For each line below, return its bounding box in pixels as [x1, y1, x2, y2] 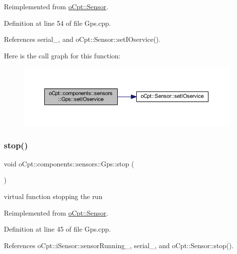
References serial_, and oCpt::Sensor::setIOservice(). [4, 34, 161, 44]
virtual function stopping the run [4, 191, 103, 201]
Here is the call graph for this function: [4, 50, 121, 60]
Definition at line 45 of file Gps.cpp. [4, 224, 111, 234]
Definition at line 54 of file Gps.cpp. [4, 18, 111, 28]
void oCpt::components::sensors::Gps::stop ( [4, 158, 134, 168]
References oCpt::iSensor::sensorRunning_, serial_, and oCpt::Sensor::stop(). [4, 240, 234, 250]
